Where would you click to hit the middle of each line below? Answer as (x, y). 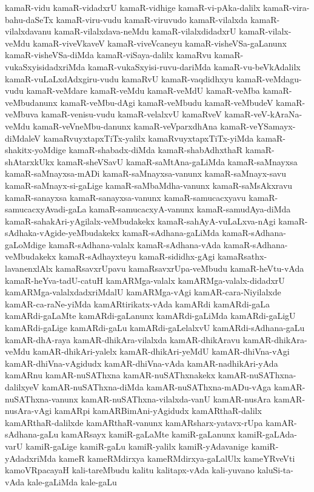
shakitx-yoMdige (35, 150)
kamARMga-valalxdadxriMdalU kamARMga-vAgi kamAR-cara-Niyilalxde (143, 292)
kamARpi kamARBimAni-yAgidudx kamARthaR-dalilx (158, 411)
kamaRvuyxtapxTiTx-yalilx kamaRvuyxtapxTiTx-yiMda (149, 138)
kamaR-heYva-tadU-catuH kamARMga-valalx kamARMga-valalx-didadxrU (145, 280)
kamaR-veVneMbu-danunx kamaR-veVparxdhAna (125, 126)
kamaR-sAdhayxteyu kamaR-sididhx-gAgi (137, 256)
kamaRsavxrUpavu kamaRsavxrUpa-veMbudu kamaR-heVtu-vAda (180, 268)
